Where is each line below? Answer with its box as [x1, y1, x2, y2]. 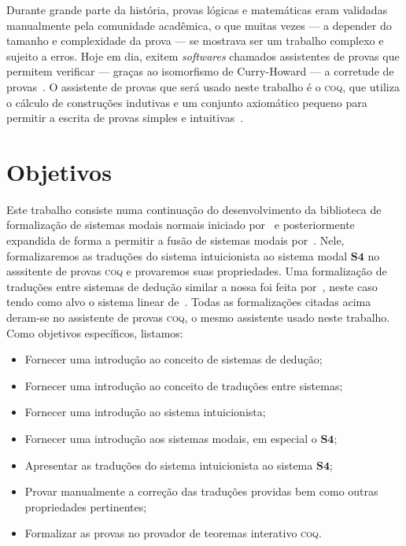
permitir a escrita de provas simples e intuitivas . [6, 109, 244, 126]
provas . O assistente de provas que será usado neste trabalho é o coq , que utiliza [6, 78, 400, 94]
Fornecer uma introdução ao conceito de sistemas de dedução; [24, 351, 323, 367]
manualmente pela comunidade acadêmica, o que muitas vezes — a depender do [6, 17, 392, 33]
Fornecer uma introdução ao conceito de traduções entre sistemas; [24, 377, 343, 393]
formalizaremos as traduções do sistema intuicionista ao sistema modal [6, 247, 348, 264]
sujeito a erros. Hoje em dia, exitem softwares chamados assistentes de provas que [6, 47, 400, 64]
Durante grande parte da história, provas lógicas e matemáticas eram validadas [6, 2, 388, 17]
